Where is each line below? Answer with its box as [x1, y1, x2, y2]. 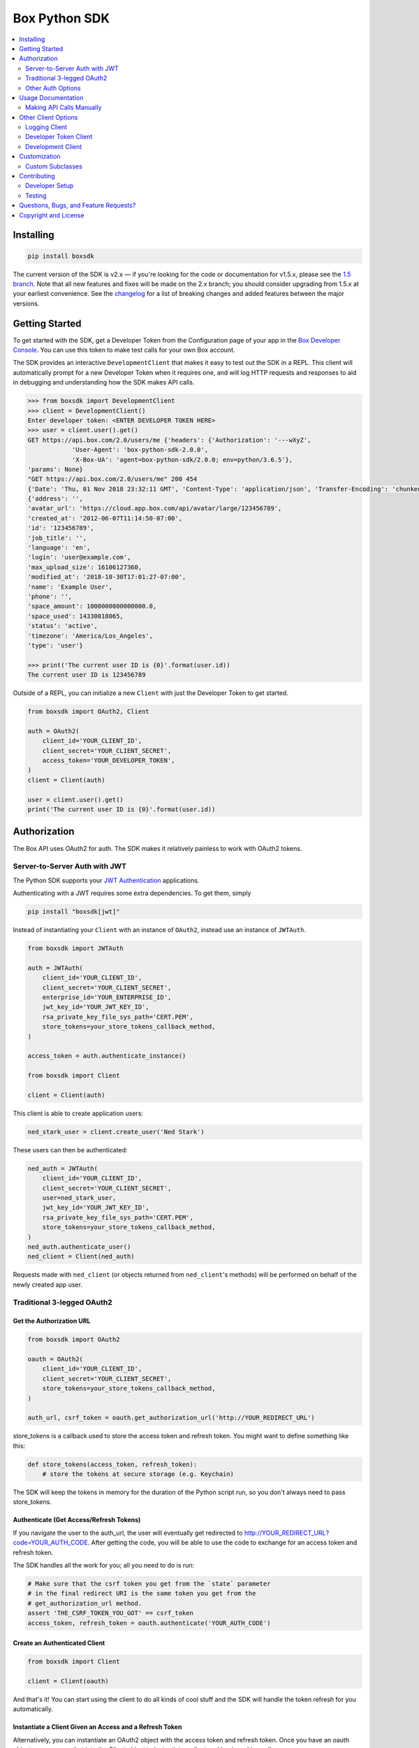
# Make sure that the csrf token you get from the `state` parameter [27, 1580, 271, 1588]
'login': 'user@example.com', [27, 553, 131, 561]
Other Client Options [19, 113, 78, 122]
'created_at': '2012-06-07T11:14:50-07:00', [27, 514, 183, 522]
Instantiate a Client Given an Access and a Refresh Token [13, 1723, 182, 1731]
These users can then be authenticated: [13, 1145, 128, 1154]
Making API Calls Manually [25, 103, 102, 112]
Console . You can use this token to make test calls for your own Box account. [13, 346, 235, 354]
